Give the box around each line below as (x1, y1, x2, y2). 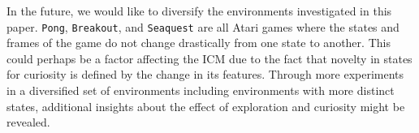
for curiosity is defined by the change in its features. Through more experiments (6, 66, 404, 83)
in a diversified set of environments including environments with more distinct (6, 82, 395, 99)
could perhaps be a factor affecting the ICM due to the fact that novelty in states (6, 49, 413, 66)
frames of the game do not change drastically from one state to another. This (6, 34, 391, 51)
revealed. (6, 114, 50, 131)
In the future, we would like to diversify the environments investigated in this (6, 2, 392, 19)
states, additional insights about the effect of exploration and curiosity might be (6, 97, 405, 114)
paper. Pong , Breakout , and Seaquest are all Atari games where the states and (6, 18, 400, 35)
